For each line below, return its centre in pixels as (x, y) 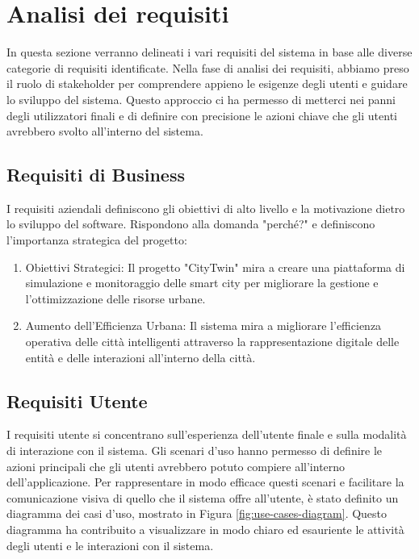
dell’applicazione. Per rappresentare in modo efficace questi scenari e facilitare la (205, 482)
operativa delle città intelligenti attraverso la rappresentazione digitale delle (212, 342)
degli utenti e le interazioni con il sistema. (110, 545)
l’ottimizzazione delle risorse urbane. (115, 298)
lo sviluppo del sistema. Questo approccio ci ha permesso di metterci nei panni (201, 99)
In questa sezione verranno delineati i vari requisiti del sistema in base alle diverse (209, 52)
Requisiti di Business (96, 175)
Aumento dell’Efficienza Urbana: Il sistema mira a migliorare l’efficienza (203, 325)
